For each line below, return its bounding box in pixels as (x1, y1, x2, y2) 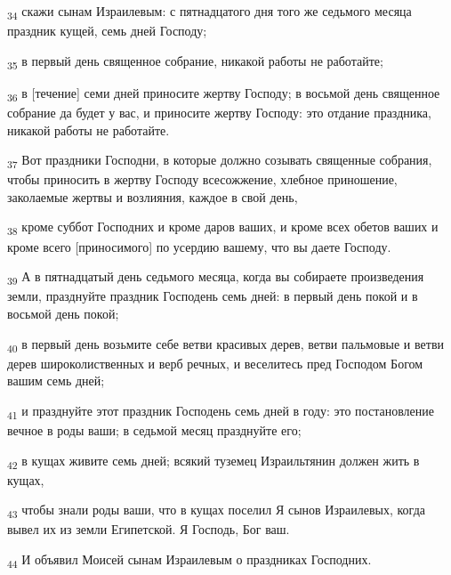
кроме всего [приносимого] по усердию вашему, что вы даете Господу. (7, 237, 391, 255)
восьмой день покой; (7, 304, 119, 322)
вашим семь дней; (7, 371, 105, 390)
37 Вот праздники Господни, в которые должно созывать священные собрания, (7, 150, 432, 171)
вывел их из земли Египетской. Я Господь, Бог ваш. (7, 520, 290, 539)
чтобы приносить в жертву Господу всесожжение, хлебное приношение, (7, 170, 398, 189)
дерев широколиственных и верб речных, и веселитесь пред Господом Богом (7, 353, 423, 372)
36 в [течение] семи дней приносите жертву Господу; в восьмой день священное (7, 83, 440, 104)
